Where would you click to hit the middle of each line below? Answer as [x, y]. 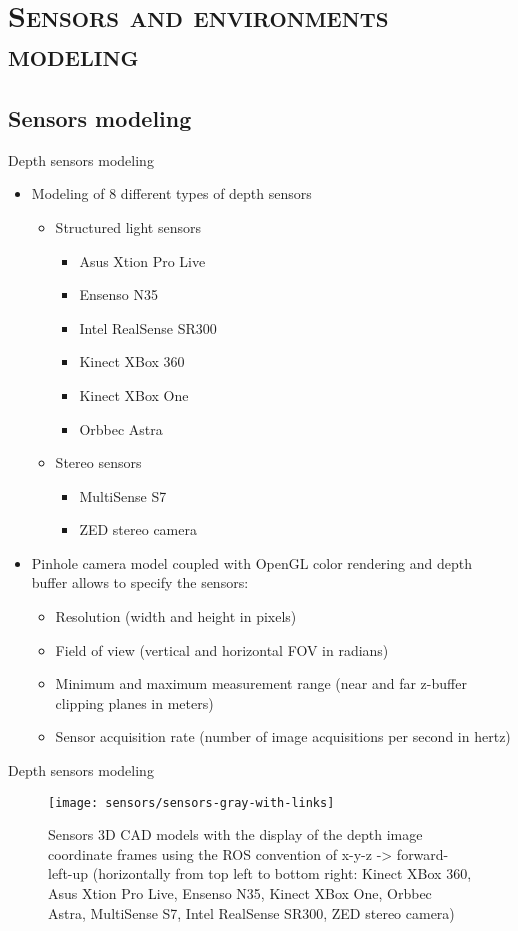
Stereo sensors [98, 462]
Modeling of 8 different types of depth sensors [171, 193]
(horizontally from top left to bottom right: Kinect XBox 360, [282, 873]
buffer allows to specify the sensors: [140, 582]
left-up [68, 873]
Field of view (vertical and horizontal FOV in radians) [222, 649]
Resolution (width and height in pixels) [176, 616]
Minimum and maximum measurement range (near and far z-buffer [261, 683]
